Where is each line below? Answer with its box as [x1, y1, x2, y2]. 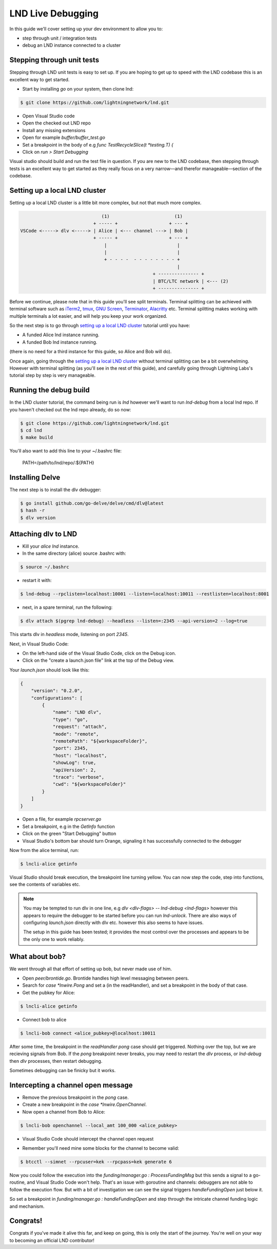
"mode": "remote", [52, 731, 100, 737]
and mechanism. [9, 1203, 45, 1209]
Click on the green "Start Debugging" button [22, 830, 116, 837]
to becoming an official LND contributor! [9, 1237, 95, 1243]
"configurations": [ [31, 695, 83, 701]
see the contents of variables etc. [9, 881, 81, 888]
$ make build [20, 435, 53, 441]
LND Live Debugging [9, 8, 99, 19]
